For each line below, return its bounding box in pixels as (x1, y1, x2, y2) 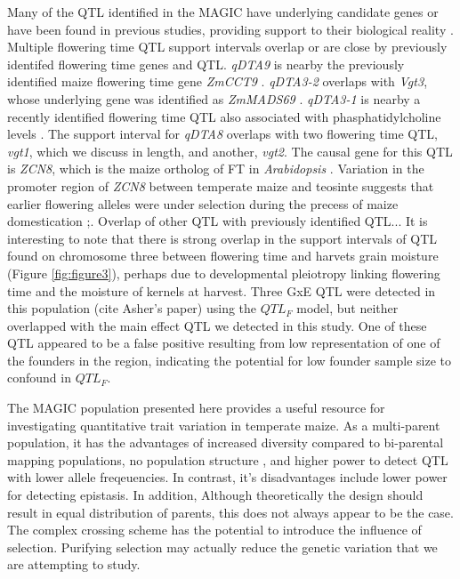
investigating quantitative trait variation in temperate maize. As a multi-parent (7, 415, 440, 434)
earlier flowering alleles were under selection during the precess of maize (7, 194, 399, 213)
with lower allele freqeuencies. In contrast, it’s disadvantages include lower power (7, 468, 448, 487)
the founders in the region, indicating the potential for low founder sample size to (7, 350, 451, 369)
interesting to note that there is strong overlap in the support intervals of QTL (7, 229, 438, 247)
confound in (7, 368, 71, 387)
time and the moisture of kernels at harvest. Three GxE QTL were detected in (7, 281, 436, 300)
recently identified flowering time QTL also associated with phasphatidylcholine (7, 107, 441, 125)
